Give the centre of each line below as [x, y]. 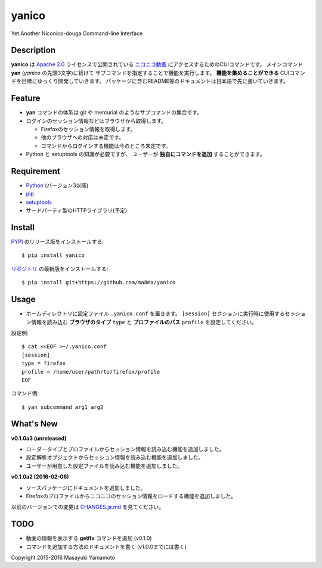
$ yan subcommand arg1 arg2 [63, 407]
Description [33, 50]
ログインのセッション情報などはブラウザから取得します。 [96, 121]
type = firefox [44, 363]
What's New [34, 424]
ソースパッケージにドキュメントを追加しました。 [86, 488]
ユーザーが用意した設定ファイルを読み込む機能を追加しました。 [104, 465]
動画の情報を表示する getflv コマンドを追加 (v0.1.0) [89, 538]
